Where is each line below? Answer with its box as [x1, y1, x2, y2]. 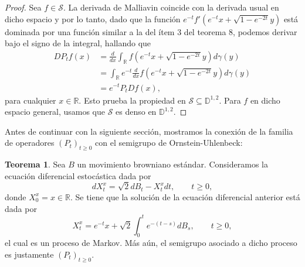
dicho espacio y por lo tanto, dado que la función [5, 12, 181, 25]
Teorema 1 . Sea [5, 158, 66, 170]
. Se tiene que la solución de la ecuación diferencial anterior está [70, 190, 300, 203]
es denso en [116, 105, 157, 118]
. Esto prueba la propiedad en [79, 94, 186, 106]
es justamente [5, 248, 54, 260]
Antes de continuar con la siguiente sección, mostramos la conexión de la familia [5, 125, 293, 137]
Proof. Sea [5, 1, 42, 13]
